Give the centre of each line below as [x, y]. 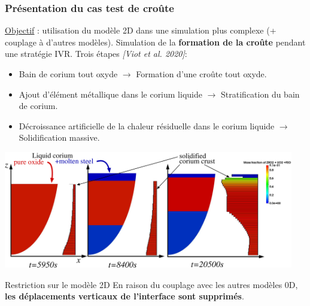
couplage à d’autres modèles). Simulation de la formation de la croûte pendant [155, 42]
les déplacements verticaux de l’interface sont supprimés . [124, 296]
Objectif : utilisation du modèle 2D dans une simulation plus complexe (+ [141, 30]
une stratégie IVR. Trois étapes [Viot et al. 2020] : [96, 54]
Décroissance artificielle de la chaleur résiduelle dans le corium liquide [147, 125]
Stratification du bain [260, 94]
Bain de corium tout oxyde [68, 74]
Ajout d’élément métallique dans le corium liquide [110, 94]
